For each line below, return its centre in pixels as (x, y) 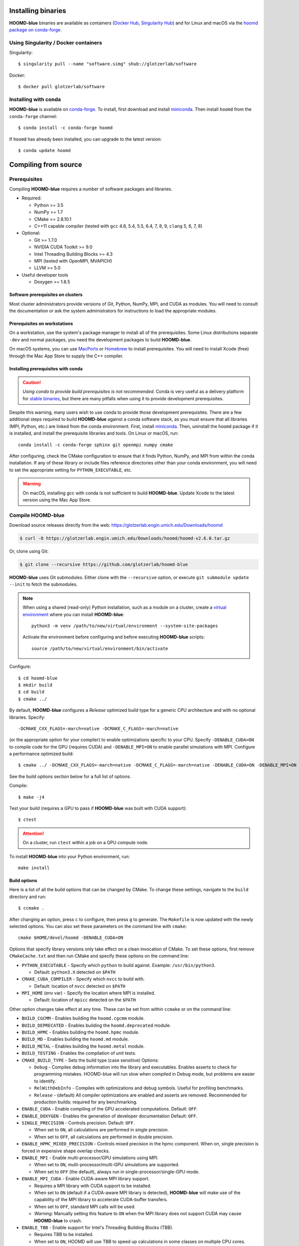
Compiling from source (46, 164)
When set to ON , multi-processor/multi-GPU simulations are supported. (107, 1165)
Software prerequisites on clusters (46, 295)
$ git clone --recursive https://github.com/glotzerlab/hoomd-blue (104, 565)
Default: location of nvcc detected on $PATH (80, 986)
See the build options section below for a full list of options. (70, 776)
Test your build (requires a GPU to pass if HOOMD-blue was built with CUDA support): (98, 808)
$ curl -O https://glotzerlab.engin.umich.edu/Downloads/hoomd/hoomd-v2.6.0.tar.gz (125, 539)
